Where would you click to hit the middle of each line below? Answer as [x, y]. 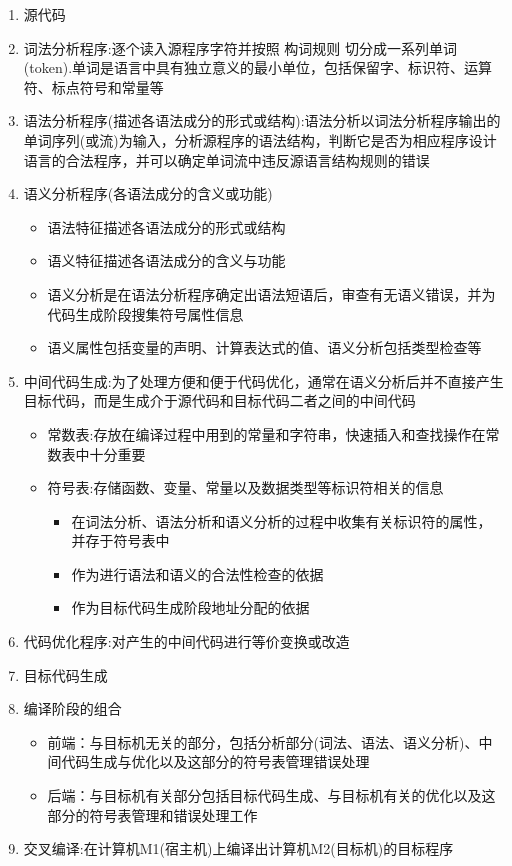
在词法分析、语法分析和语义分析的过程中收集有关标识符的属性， [281, 520]
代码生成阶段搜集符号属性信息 [145, 313]
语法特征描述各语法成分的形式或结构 [166, 226]
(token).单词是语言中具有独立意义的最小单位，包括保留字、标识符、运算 [258, 67]
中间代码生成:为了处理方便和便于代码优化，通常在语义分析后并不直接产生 [263, 380]
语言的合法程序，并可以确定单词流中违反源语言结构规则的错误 [226, 159]
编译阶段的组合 [72, 708]
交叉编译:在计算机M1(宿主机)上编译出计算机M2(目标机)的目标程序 [238, 848]
